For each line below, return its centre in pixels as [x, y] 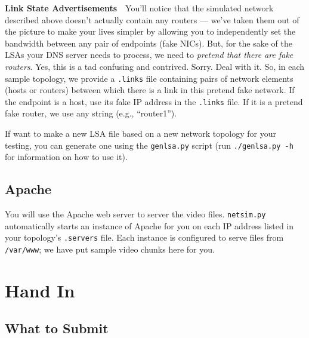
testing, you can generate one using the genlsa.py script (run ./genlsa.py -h [149, 145]
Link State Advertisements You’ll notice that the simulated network [139, 8]
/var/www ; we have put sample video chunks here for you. [110, 249]
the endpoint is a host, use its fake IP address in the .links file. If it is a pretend [154, 101]
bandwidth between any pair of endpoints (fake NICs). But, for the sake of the [149, 43]
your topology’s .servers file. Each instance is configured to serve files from [144, 237]
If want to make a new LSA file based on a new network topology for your [140, 133]
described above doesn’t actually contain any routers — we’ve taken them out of [152, 19]
